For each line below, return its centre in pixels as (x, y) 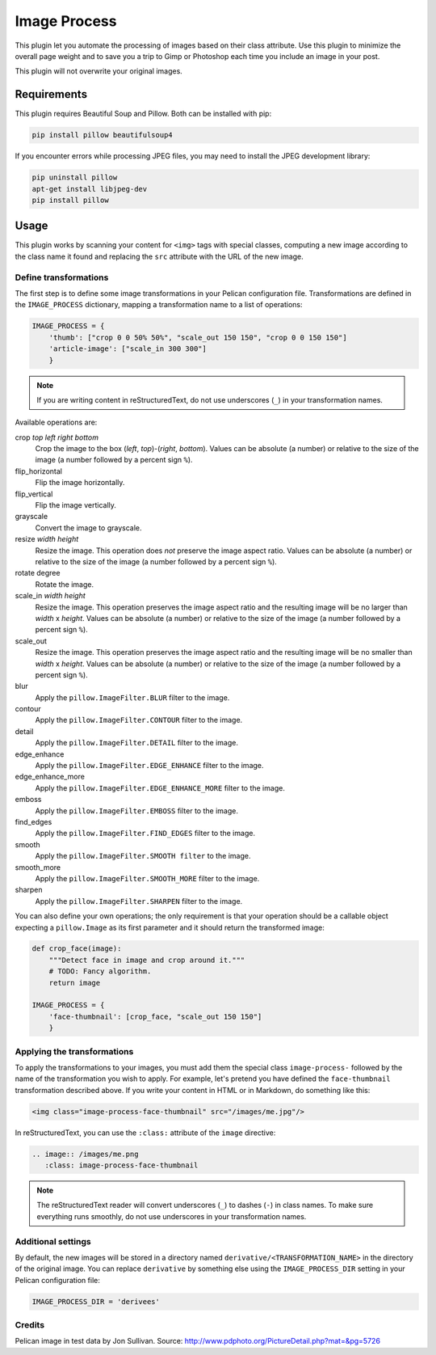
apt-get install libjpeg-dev (90, 189)
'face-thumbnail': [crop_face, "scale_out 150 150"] (155, 1016)
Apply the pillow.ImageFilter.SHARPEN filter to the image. (139, 901)
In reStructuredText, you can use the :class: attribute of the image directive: (145, 1133)
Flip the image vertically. (76, 505)
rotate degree (38, 573)
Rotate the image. (65, 584)
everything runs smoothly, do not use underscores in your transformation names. (172, 1216)
